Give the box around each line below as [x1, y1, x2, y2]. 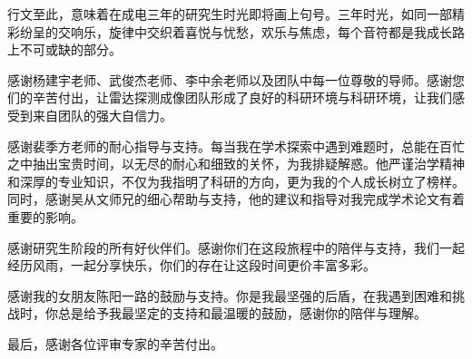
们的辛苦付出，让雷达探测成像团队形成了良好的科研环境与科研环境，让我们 [7, 88, 452, 107]
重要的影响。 [7, 207, 84, 226]
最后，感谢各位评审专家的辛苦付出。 [7, 334, 223, 353]
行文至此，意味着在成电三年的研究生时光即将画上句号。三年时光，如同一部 [7, 5, 452, 23]
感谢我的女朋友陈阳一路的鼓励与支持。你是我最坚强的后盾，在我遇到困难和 [7, 286, 452, 305]
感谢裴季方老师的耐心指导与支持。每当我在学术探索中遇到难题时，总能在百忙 [7, 136, 465, 155]
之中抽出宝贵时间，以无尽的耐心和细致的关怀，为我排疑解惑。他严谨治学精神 [7, 154, 465, 173]
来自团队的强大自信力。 [32, 105, 172, 124]
